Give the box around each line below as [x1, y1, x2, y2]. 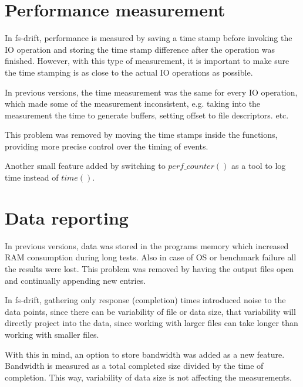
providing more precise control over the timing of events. [5, 140, 208, 152]
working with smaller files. [5, 328, 99, 340]
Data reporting [5, 205, 129, 229]
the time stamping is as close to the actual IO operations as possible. [5, 66, 253, 78]
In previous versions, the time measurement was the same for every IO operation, [5, 86, 298, 98]
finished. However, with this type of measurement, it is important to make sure [5, 55, 289, 67]
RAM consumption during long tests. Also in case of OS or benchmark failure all [5, 251, 297, 263]
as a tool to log [231, 159, 286, 172]
